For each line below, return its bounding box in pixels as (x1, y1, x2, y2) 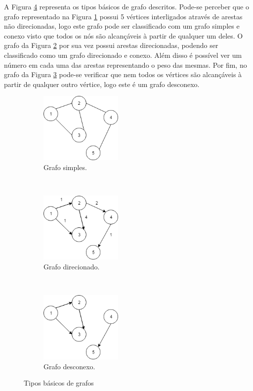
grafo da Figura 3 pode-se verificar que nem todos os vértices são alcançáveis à (4, 69, 242, 80)
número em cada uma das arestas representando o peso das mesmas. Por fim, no (4, 59, 247, 70)
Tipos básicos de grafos (24, 378, 94, 388)
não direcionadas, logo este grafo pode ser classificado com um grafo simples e (4, 21, 240, 31)
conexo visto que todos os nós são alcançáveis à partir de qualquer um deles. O (4, 30, 243, 41)
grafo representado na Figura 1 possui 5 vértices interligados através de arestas (4, 11, 243, 21)
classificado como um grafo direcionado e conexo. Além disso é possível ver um (4, 49, 242, 60)
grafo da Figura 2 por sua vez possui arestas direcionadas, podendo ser (4, 40, 218, 50)
